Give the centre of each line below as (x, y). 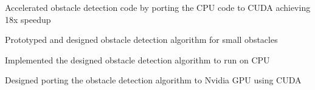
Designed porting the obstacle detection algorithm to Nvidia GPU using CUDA (153, 80)
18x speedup (28, 19)
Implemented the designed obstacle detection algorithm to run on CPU (137, 59)
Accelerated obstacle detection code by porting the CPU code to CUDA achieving (158, 7)
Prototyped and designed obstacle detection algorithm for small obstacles (141, 40)
